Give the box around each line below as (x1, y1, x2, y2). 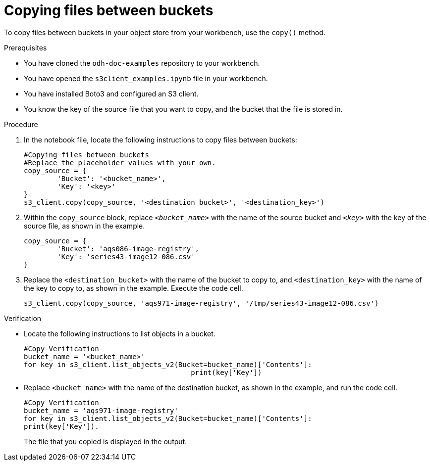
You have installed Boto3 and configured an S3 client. (24, 89, 199, 98)
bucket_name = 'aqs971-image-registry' (24, 406, 178, 415)
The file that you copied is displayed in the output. (24, 437, 187, 446)
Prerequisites (4, 43, 47, 52)
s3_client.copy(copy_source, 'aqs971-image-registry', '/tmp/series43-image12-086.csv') (24, 299, 379, 307)
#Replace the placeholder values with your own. (24, 158, 216, 167)
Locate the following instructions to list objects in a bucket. (24, 329, 215, 338)
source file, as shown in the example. (24, 221, 145, 230)
